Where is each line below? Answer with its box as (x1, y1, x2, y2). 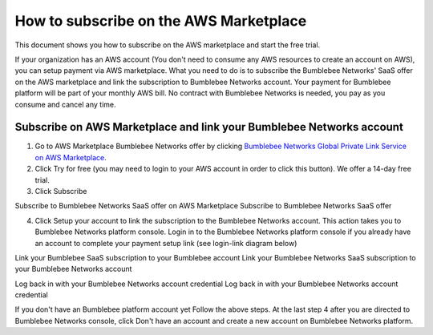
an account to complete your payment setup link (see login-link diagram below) (34, 238, 297, 248)
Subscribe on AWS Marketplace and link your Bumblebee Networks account (14, 120, 404, 134)
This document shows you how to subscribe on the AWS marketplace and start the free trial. (14, 40, 321, 50)
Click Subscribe (34, 186, 87, 196)
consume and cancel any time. (14, 99, 116, 109)
